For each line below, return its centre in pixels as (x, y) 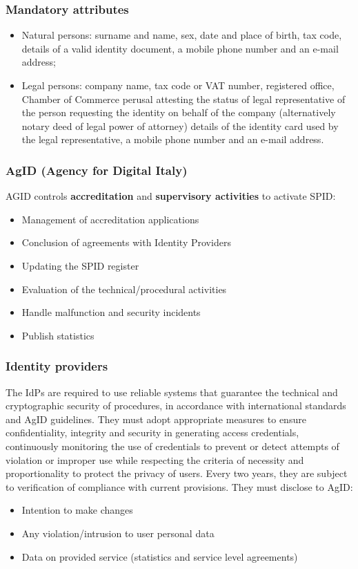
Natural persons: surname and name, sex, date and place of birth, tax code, (182, 35)
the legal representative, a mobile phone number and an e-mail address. (173, 139)
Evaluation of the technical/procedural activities (124, 289)
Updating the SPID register (80, 265)
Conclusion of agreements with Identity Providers (126, 242)
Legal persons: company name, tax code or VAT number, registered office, (178, 85)
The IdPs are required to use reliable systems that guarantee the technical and (172, 392)
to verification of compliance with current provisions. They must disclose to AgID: (179, 486)
